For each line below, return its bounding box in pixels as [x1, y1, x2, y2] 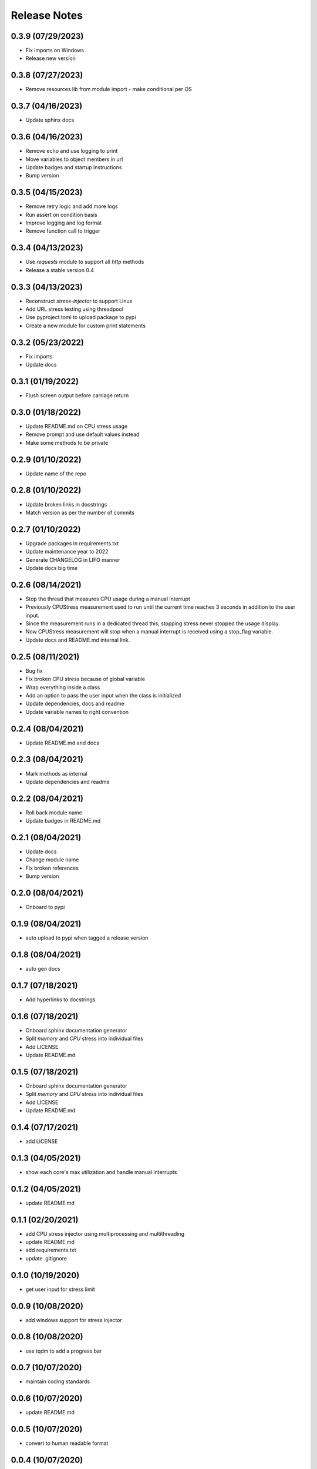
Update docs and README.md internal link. [25, 636, 130, 643]
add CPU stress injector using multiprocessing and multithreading [25, 1230, 185, 1237]
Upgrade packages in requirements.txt [25, 539, 119, 546]
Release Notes [11, 9, 83, 22]
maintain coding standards [25, 1378, 90, 1385]
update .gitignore [25, 1255, 68, 1262]
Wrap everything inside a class [25, 683, 100, 690]
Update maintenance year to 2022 [25, 548, 109, 555]
